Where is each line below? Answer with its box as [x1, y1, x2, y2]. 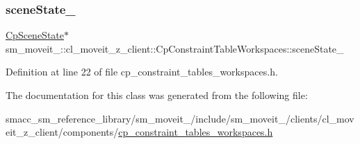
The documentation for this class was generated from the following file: [6, 88, 308, 102]
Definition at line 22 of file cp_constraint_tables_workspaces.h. [6, 64, 278, 79]
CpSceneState [6, 28, 64, 42]
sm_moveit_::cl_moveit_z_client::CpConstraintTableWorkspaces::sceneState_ [6, 41, 344, 55]
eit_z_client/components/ [6, 125, 119, 139]
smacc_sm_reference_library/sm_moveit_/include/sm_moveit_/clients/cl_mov [6, 111, 354, 125]
